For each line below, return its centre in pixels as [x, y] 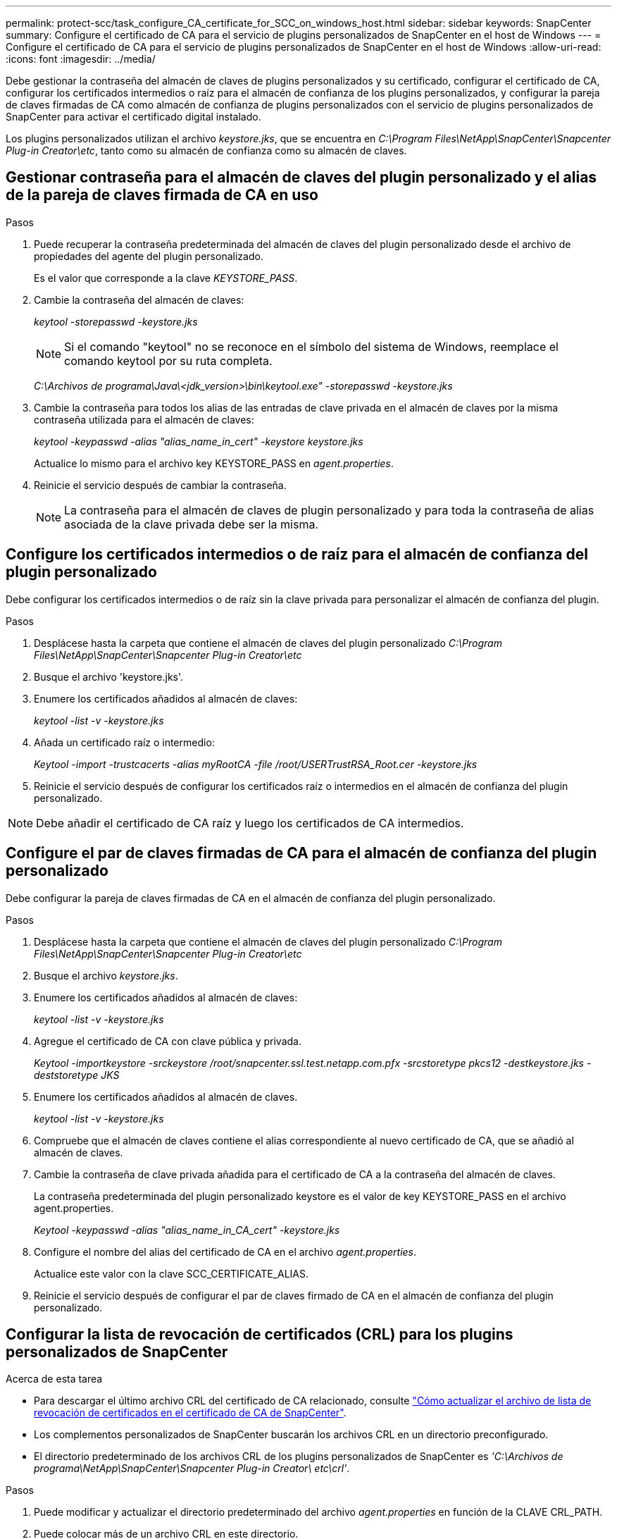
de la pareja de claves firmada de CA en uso [162, 195]
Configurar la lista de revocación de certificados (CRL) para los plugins [260, 1334]
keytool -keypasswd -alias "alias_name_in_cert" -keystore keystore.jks [199, 441]
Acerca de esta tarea [54, 1379]
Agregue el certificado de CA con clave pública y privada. [168, 1041]
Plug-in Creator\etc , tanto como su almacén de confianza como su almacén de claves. [206, 150]
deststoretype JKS [77, 1075]
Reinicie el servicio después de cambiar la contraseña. [160, 485]
